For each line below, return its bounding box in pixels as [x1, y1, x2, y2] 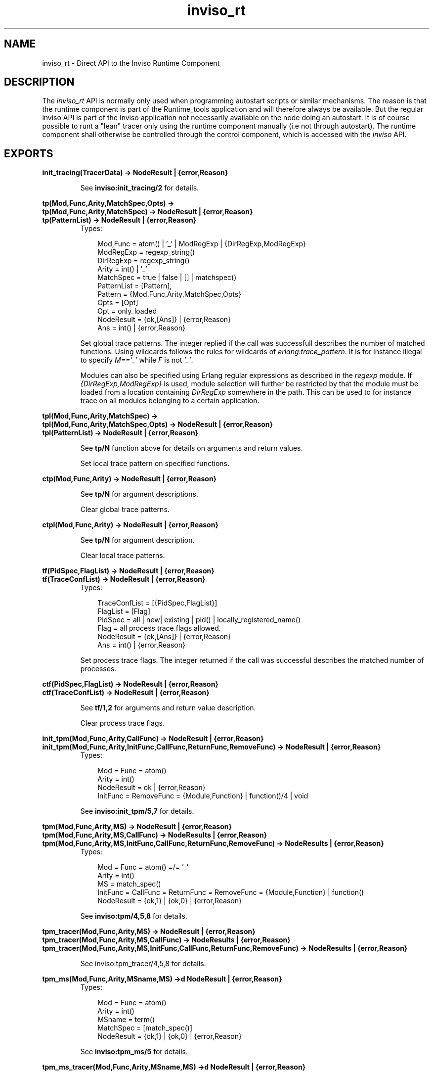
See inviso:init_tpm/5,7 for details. [80, 807, 194, 816]
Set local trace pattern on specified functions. [80, 459, 229, 468]
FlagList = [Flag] [97, 607, 151, 616]
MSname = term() [97, 1015, 155, 1024]
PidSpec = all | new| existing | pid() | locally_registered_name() [97, 615, 301, 624]
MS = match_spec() [97, 880, 161, 888]
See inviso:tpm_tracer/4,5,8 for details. [80, 959, 206, 968]
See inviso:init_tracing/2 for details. [80, 184, 199, 192]
